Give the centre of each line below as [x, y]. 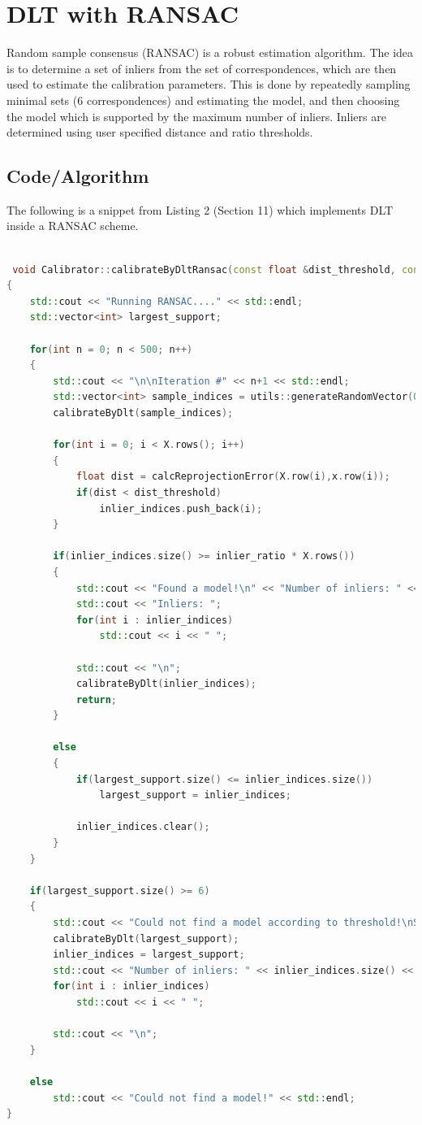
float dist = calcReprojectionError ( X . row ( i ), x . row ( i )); [233, 477]
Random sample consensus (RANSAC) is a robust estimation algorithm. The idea [210, 52]
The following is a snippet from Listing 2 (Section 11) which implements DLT [200, 209]
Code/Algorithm [78, 176]
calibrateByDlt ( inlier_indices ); [166, 684]
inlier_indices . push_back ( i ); [181, 508]
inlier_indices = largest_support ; [149, 955]
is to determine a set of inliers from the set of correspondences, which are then [202, 68]
